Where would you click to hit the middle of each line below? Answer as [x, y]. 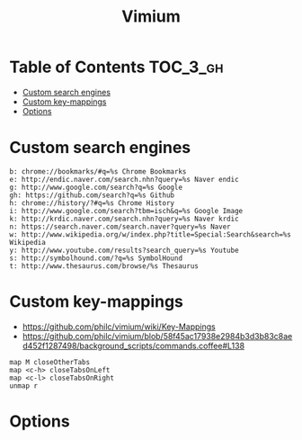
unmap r [24, 386]
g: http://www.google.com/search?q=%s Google [96, 187]
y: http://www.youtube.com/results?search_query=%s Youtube [124, 250]
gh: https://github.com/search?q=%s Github [92, 195]
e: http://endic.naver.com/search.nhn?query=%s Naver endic [124, 179]
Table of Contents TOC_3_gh [116, 67]
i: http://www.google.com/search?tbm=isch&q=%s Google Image [126, 211]
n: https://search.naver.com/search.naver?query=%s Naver [120, 227]
